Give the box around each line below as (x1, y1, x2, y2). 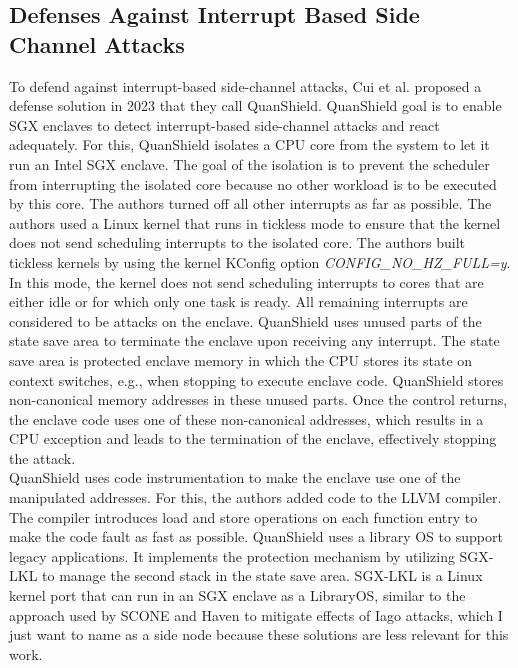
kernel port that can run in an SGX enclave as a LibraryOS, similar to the (9, 585, 466, 606)
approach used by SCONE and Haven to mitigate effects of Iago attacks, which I (9, 604, 503, 625)
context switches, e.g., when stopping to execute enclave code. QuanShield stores (9, 369, 504, 390)
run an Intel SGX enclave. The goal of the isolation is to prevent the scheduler (9, 153, 490, 174)
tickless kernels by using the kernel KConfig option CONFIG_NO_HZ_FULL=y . (9, 251, 511, 272)
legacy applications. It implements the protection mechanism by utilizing (9, 545, 455, 566)
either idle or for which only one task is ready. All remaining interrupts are (9, 291, 468, 312)
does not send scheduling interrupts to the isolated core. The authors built (9, 232, 466, 253)
